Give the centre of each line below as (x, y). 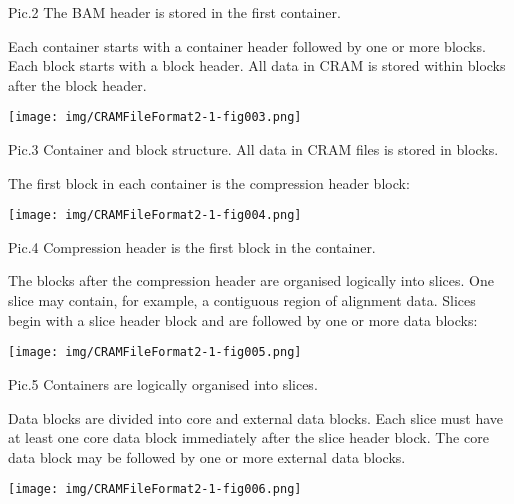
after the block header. (77, 84)
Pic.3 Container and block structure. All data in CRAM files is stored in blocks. (253, 149)
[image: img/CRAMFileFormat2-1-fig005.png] (155, 352)
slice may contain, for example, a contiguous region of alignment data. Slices (242, 300)
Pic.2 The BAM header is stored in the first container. (174, 12)
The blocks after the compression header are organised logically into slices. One (251, 280)
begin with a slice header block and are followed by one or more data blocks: (243, 319)
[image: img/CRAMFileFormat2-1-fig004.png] (155, 215)
